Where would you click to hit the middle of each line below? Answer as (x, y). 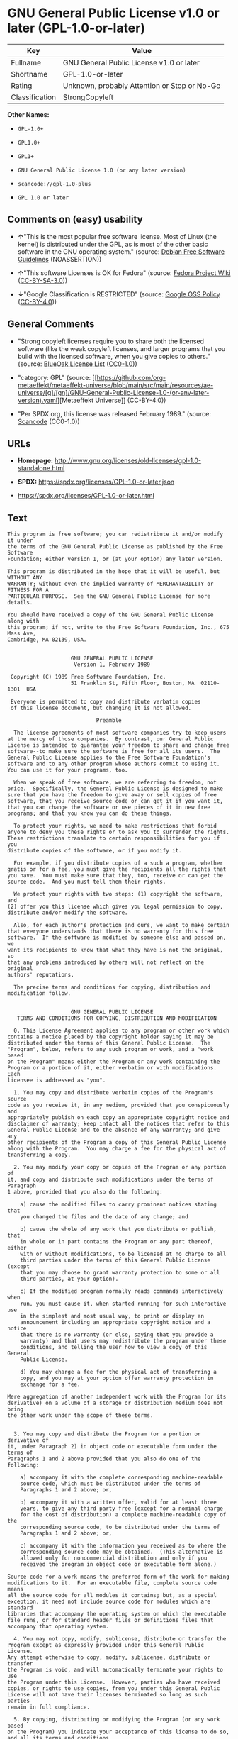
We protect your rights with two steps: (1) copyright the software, (118, 894)
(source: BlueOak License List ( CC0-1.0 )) (78, 364)
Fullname (26, 62)
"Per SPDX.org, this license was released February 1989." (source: (114, 413)
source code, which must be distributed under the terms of (110, 1484)
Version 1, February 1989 (112, 665)
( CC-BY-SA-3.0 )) (42, 280)
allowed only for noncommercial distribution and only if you (114, 1558)
